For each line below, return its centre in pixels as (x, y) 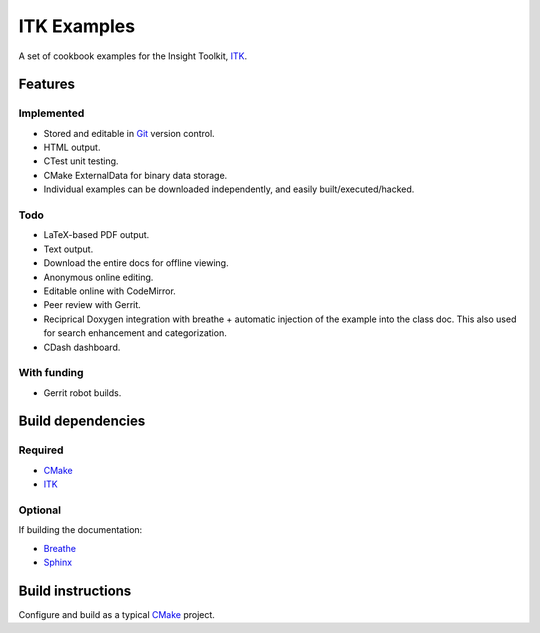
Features (46, 84)
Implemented (51, 113)
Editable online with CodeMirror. (110, 291)
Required (41, 450)
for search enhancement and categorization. (135, 333)
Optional (40, 510)
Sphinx (58, 562)
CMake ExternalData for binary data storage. (135, 175)
